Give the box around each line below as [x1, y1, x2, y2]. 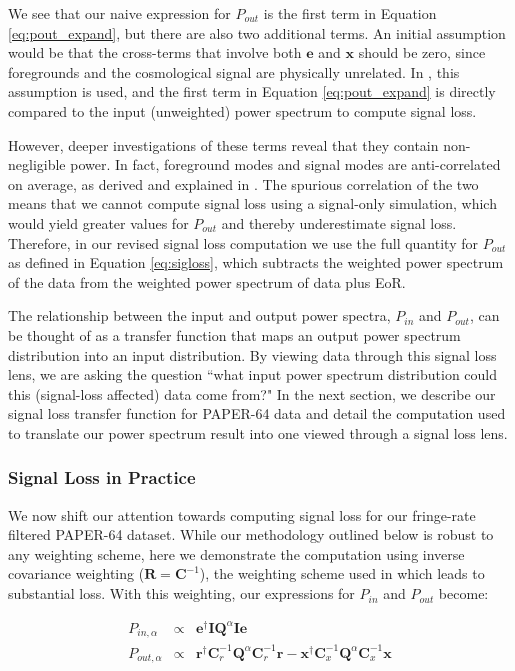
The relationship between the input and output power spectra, [8, 305, 391, 326]
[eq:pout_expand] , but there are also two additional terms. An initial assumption [8, 22, 506, 43]
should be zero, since [358, 42, 486, 63]
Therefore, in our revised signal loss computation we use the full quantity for [8, 232, 478, 253]
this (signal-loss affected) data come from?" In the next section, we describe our [8, 383, 496, 404]
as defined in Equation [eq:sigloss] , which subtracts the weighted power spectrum [8, 252, 504, 273]
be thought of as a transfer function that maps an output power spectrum [8, 324, 461, 345]
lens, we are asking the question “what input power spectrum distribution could [8, 364, 498, 385]
